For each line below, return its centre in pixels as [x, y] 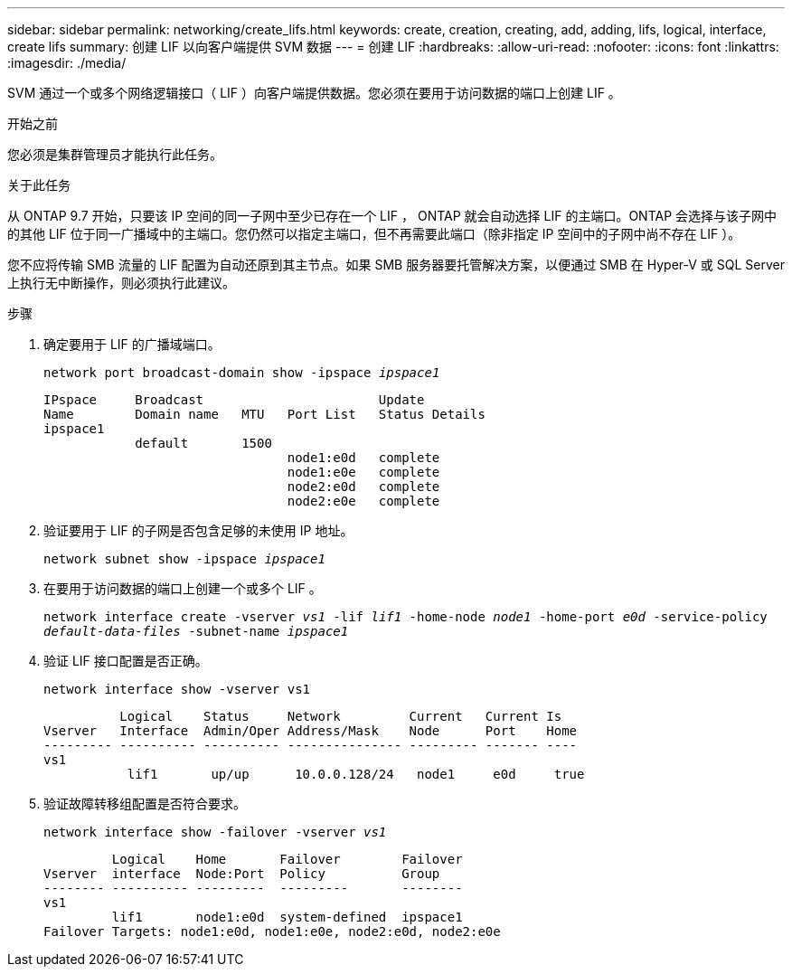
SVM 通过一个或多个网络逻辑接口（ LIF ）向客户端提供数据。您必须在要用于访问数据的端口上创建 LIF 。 [314, 93]
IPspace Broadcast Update [234, 400]
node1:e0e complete [363, 472]
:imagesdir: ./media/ [67, 63]
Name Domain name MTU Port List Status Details [264, 414]
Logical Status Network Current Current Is [341, 716]
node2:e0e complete [363, 501]
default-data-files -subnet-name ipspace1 [196, 631]
